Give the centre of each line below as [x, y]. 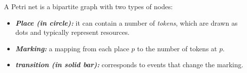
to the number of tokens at [177, 48]
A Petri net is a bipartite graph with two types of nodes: [88, 6]
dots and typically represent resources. [72, 32]
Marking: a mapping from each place [72, 48]
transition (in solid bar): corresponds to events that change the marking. [129, 65]
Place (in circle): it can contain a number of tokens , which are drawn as [126, 22]
